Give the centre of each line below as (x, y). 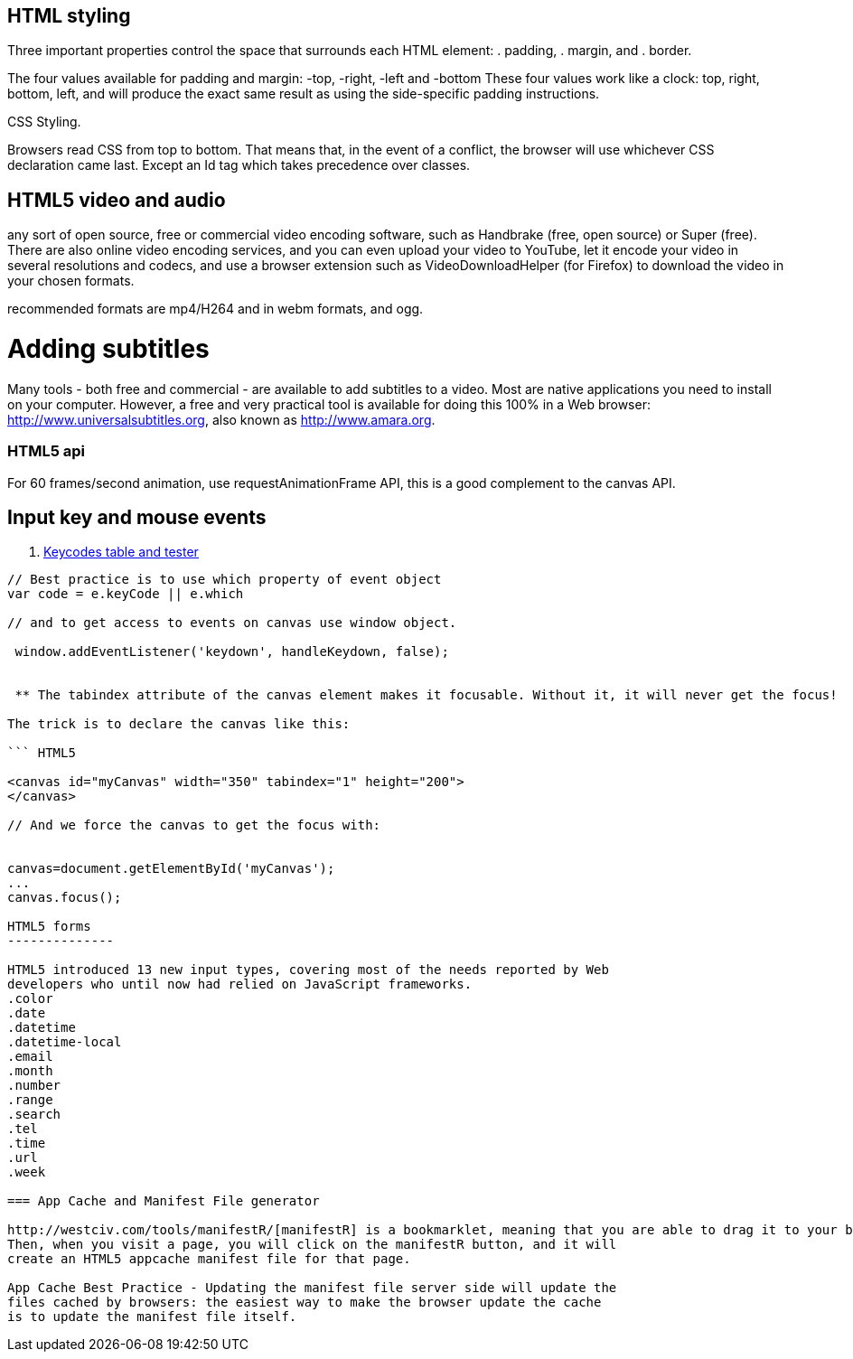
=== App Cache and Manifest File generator (164, 1201)
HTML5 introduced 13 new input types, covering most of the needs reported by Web (308, 970)
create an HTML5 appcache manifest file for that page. (209, 1259)
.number (34, 1086)
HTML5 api (46, 451)
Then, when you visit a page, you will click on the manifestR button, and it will (312, 1245)
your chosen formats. (71, 281)
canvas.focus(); (65, 898)
